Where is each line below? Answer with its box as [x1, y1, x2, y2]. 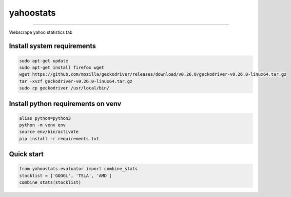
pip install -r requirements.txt [19, 136, 99, 141]
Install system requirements [9, 42, 96, 50]
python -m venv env [19, 122, 66, 128]
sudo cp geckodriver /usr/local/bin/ [19, 86, 110, 91]
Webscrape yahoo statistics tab [9, 29, 73, 35]
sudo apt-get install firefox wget [19, 65, 104, 70]
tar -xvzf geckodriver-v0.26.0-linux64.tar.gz [19, 78, 133, 84]
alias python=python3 [19, 115, 71, 121]
